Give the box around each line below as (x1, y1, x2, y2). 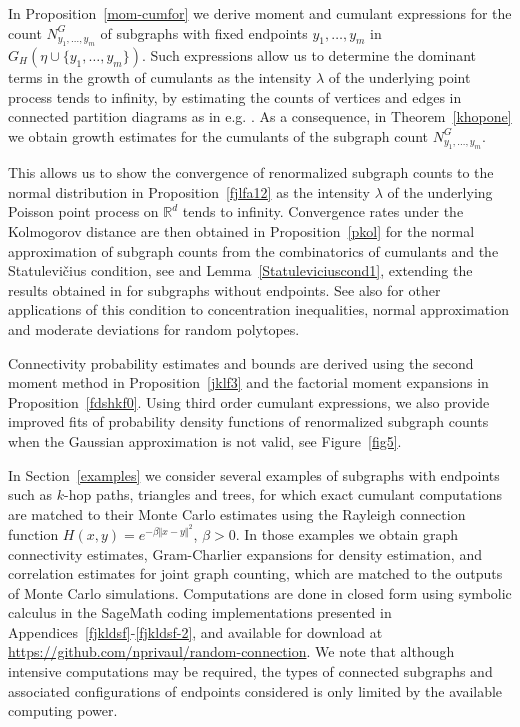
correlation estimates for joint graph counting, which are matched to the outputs (8, 563, 503, 584)
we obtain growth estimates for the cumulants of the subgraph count (8, 125, 429, 146)
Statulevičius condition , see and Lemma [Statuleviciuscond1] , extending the (8, 260, 473, 281)
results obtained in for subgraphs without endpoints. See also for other (8, 279, 441, 300)
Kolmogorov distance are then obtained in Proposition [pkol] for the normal (8, 220, 475, 241)
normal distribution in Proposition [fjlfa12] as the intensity (8, 181, 371, 202)
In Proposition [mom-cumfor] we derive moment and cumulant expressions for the (8, 3, 512, 23)
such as (8, 484, 53, 505)
